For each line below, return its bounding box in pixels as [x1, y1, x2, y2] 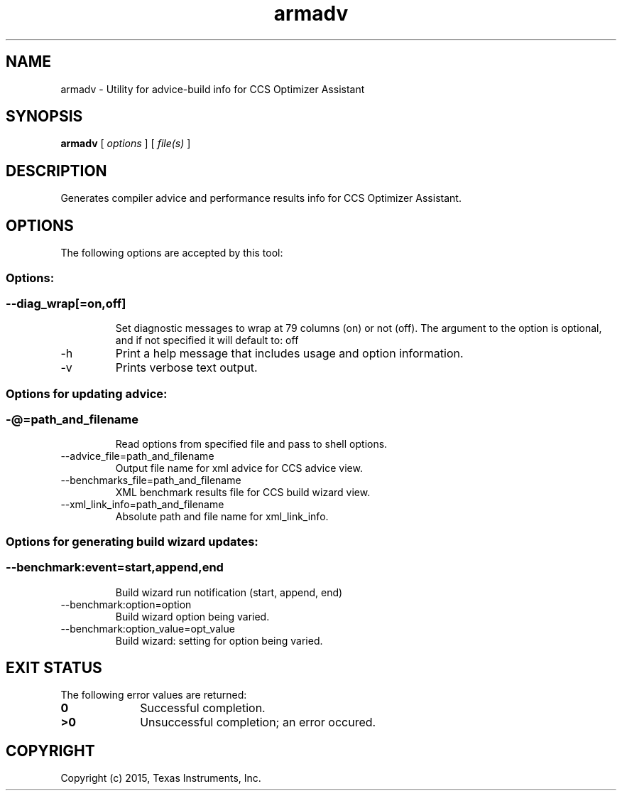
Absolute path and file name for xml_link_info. [115, 510, 329, 523]
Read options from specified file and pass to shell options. [115, 438, 388, 451]
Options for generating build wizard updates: [6, 534, 258, 549]
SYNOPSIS [6, 107, 83, 126]
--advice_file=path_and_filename [60, 450, 214, 463]
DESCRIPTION [6, 161, 107, 180]
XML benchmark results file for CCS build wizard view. [115, 486, 371, 499]
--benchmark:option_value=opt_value [60, 622, 235, 635]
